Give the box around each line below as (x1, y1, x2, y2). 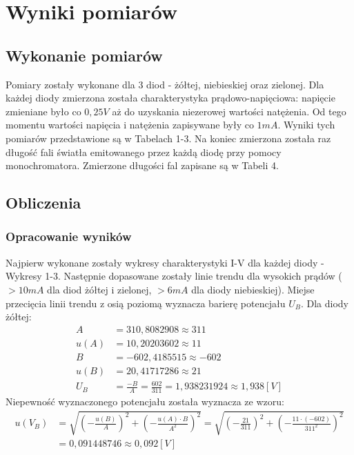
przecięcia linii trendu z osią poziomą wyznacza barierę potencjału (6, 296, 286, 310)
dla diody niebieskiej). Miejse (191, 282, 315, 296)
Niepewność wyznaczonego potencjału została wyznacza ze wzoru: (6, 394, 284, 409)
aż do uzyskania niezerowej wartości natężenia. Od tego (112, 104, 346, 118)
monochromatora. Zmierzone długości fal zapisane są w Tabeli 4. (6, 158, 279, 173)
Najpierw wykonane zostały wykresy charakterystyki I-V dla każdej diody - (6, 255, 324, 269)
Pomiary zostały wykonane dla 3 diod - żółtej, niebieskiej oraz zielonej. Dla (6, 77, 324, 91)
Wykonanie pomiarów (6, 44, 163, 66)
